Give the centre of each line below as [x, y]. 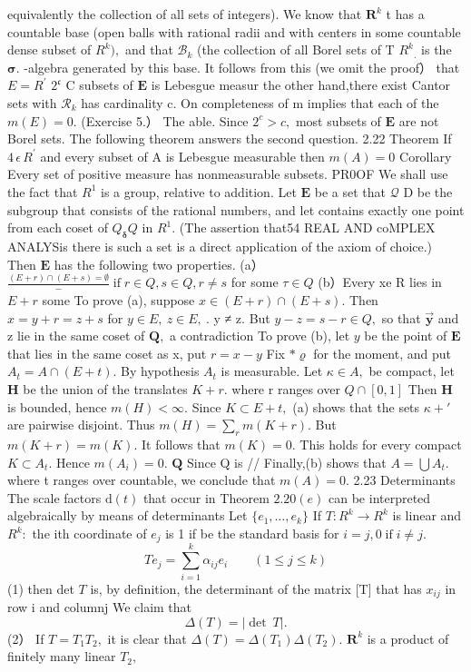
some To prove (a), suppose [118, 300]
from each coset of [58, 227]
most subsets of [338, 120]
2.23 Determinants [404, 480]
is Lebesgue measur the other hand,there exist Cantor [301, 85]
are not [419, 120]
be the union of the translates [105, 389]
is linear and [427, 515]
